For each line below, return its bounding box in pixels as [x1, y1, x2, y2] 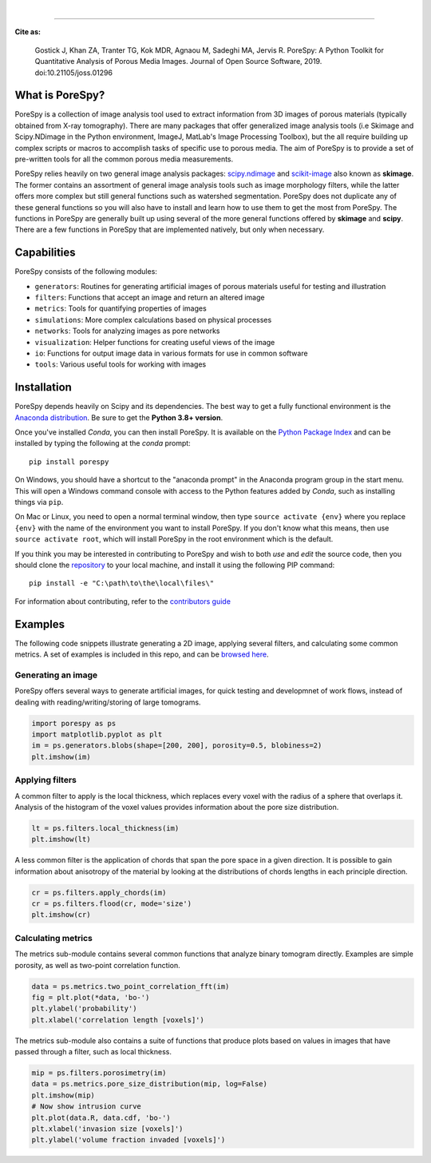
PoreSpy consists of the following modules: [14, 267, 157, 276]
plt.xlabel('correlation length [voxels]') [31, 1015, 205, 1024]
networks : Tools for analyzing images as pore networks [34, 326, 220, 335]
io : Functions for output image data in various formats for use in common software [34, 348, 308, 359]
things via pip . [14, 498, 64, 507]
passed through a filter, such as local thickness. [14, 1047, 172, 1057]
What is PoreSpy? [14, 89, 105, 102]
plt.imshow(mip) [31, 1090, 96, 1100]
